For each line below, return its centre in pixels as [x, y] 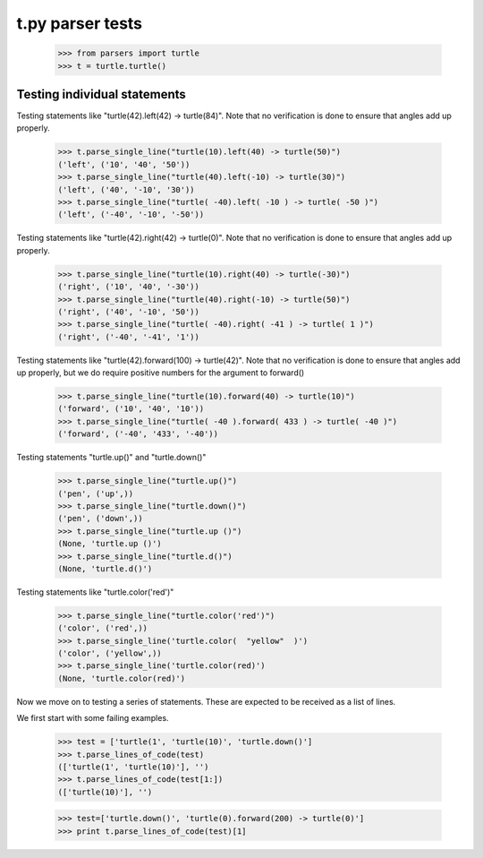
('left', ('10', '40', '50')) [124, 164]
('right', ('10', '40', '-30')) [129, 287]
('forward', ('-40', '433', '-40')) [138, 434]
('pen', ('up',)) [96, 493]
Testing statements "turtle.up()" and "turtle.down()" [111, 458]
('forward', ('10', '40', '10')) [131, 409]
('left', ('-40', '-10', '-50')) [131, 214]
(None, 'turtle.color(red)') [122, 678]
